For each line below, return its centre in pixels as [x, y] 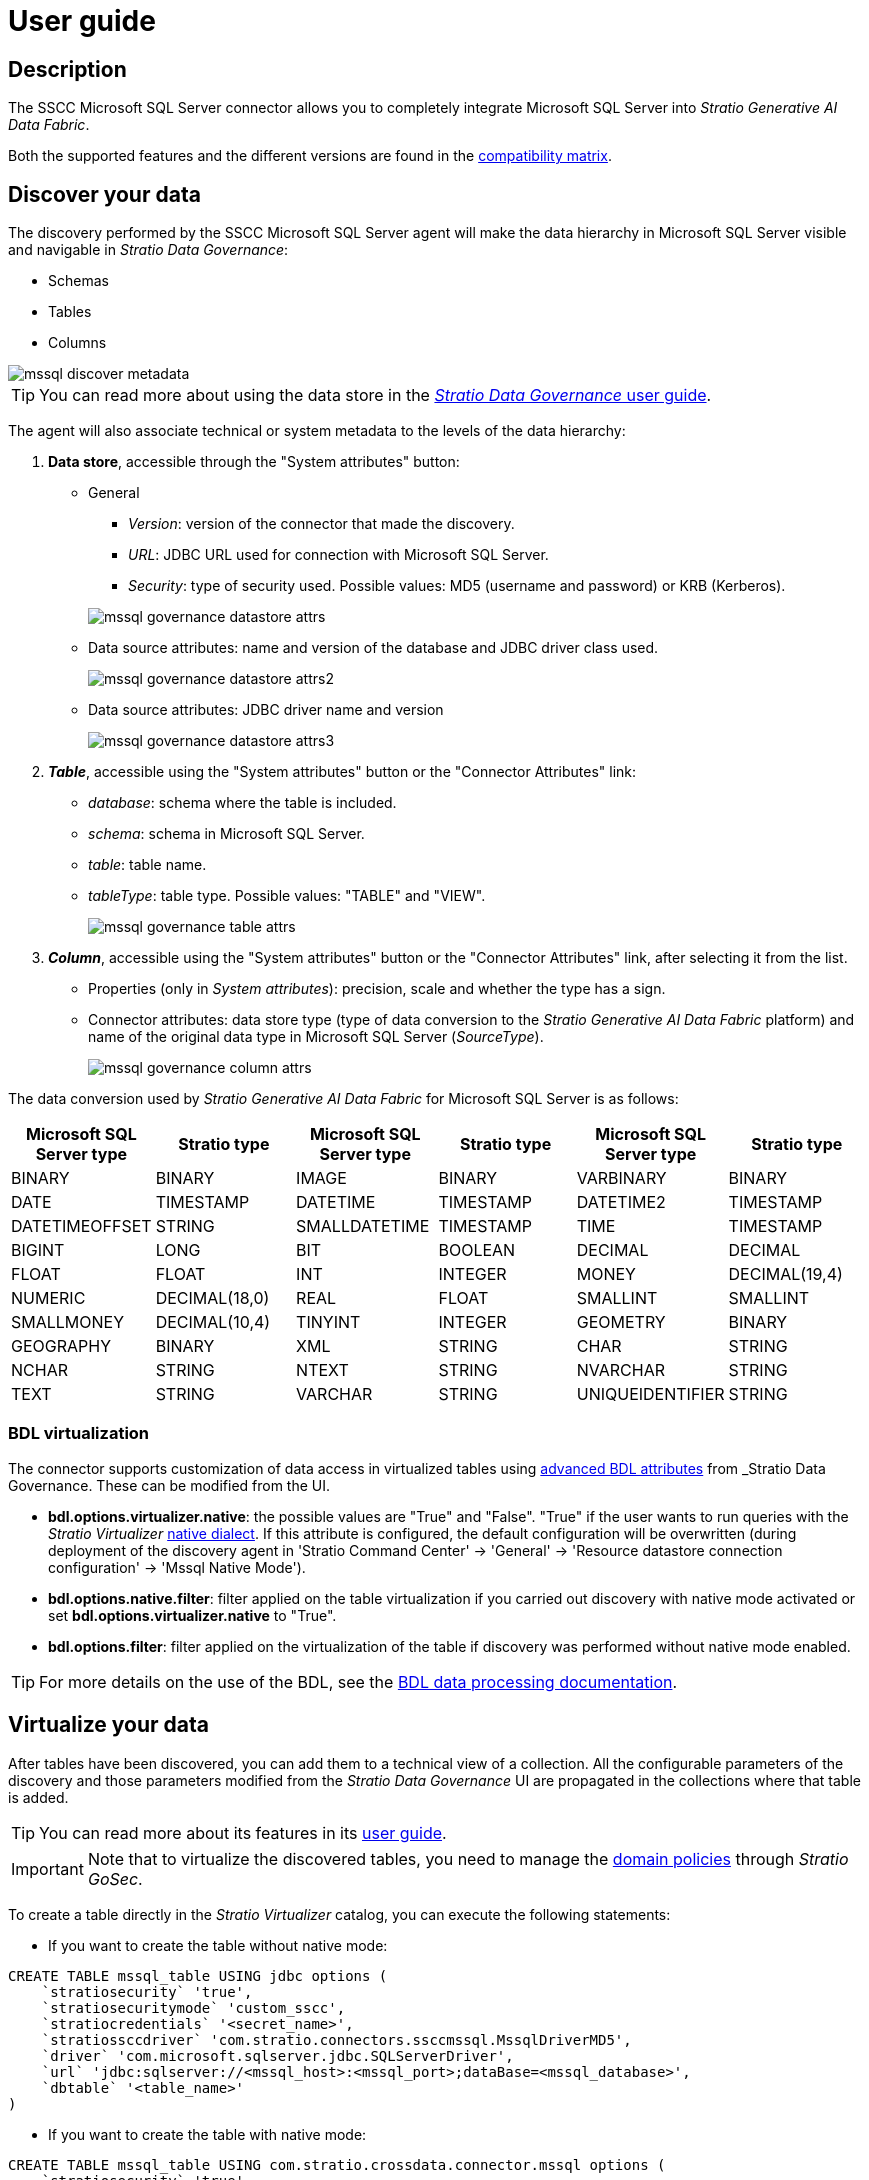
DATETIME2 [621, 1202]
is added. [38, 1797]
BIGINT [38, 1250]
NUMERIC [48, 1298]
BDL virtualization [79, 1433]
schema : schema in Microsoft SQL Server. [226, 834]
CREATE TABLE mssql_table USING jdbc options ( [198, 1975]
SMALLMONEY [68, 1322]
